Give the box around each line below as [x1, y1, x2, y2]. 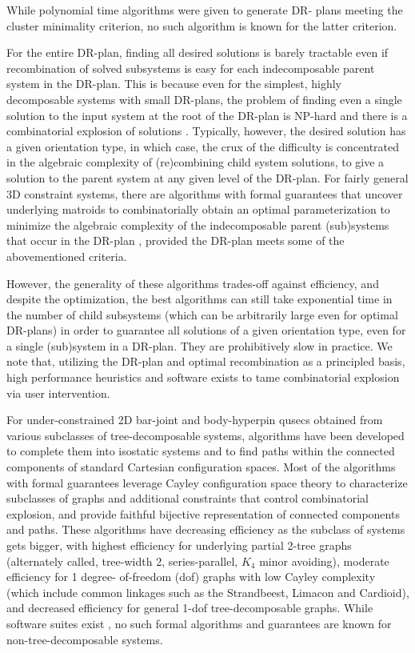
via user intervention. [6, 384, 110, 401]
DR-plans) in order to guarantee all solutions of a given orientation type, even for [6, 322, 406, 339]
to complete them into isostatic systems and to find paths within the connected [6, 443, 395, 459]
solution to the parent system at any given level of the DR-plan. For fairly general [6, 169, 409, 186]
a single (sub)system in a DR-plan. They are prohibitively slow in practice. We [6, 337, 393, 354]
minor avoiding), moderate [259, 552, 389, 569]
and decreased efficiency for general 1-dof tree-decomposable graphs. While [6, 599, 373, 616]
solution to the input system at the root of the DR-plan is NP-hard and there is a [6, 106, 408, 123]
